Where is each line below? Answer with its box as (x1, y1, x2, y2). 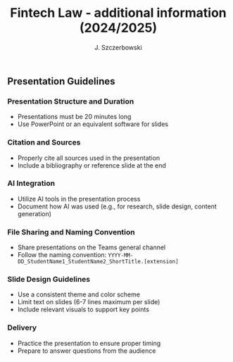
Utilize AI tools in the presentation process (17, 194, 141, 203)
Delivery (7, 323, 37, 332)
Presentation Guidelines (7, 75, 115, 87)
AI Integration (7, 178, 55, 188)
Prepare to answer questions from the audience (17, 347, 156, 355)
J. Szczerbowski (94, 43, 142, 51)
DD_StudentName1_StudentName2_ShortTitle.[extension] (17, 258, 179, 266)
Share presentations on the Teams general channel (17, 243, 166, 251)
